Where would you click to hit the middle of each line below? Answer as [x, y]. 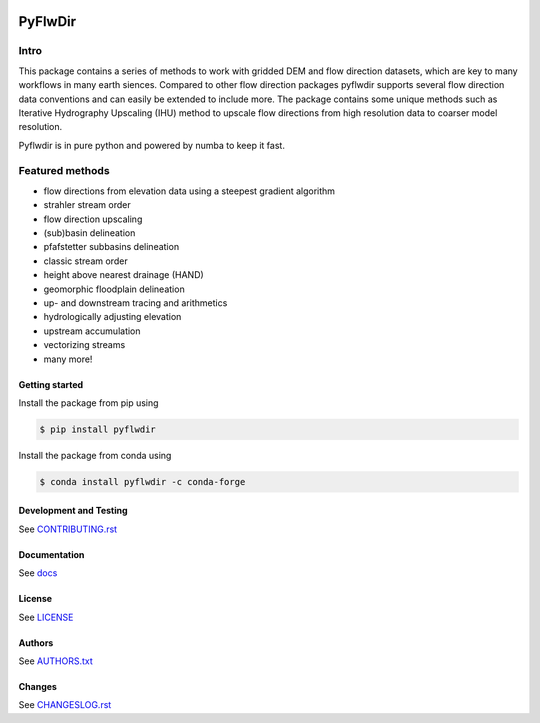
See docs [38, 573]
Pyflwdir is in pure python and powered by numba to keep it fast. [151, 145]
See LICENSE [46, 617]
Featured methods [64, 171]
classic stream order [86, 261]
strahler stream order [87, 205]
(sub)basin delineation [89, 233]
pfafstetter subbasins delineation [111, 247]
